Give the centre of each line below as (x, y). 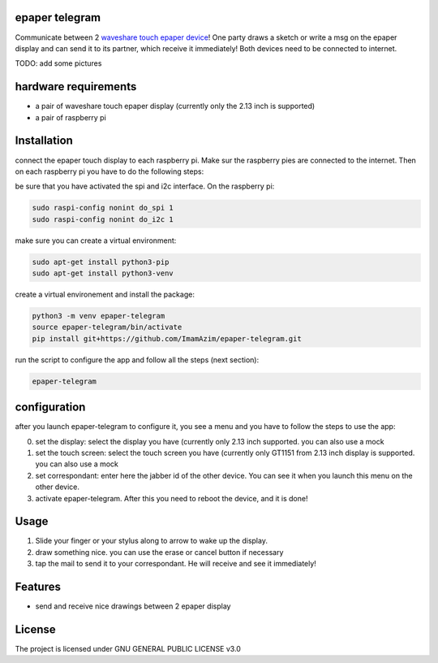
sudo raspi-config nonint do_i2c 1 (103, 219)
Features (38, 587)
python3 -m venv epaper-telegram (99, 316)
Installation (44, 141)
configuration (50, 407)
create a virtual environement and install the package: (105, 294)
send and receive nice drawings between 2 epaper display (133, 606)
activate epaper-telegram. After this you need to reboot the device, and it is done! (172, 498)
